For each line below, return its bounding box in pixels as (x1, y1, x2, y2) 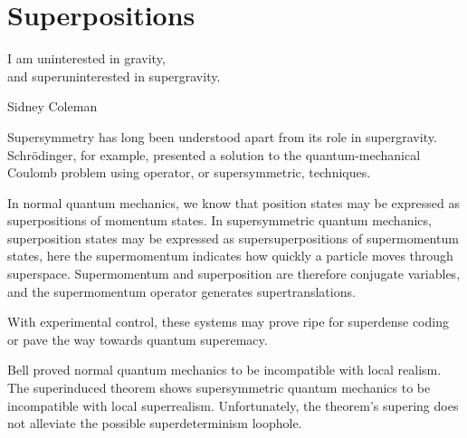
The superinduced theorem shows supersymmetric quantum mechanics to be (7, 378, 431, 397)
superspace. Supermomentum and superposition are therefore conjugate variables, (7, 264, 461, 283)
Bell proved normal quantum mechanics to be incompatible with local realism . (7, 360, 442, 379)
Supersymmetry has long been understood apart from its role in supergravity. (7, 127, 437, 146)
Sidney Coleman (7, 97, 98, 116)
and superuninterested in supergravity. (7, 66, 221, 85)
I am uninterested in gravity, (7, 49, 166, 68)
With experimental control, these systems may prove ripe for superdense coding (7, 312, 449, 331)
